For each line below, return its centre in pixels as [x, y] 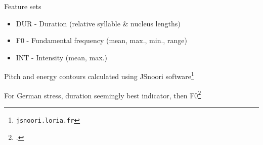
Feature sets [23, 6]
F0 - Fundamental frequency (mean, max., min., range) [101, 40]
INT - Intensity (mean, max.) [61, 57]
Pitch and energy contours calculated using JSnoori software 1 [99, 76]
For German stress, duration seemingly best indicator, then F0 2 [103, 94]
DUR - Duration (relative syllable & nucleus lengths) [98, 23]
